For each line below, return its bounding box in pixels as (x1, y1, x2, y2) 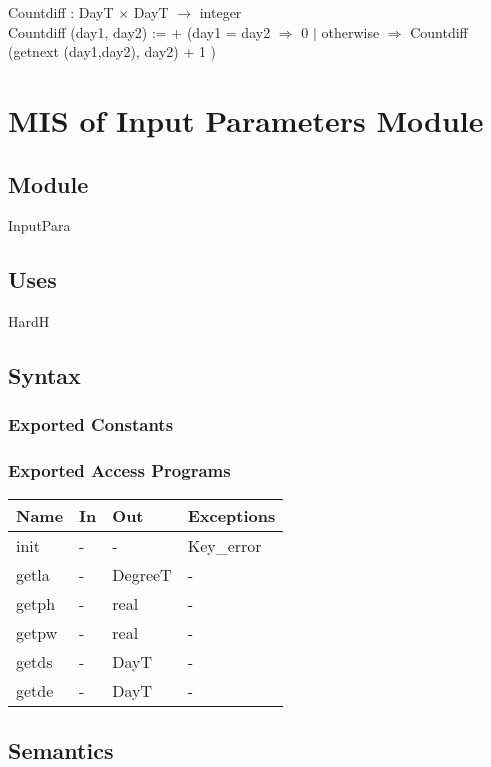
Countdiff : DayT (8, 2, 114, 22)
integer (199, 2, 242, 22)
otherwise (321, 21, 380, 42)
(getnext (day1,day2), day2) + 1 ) (8, 41, 217, 62)
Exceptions (187, 503, 276, 527)
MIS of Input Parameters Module (8, 99, 484, 140)
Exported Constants (8, 412, 174, 437)
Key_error (187, 533, 262, 557)
